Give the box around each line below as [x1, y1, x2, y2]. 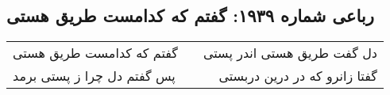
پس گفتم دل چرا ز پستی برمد [13, 66, 176, 85]
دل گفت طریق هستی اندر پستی [203, 44, 377, 63]
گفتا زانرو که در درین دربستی [218, 66, 377, 85]
